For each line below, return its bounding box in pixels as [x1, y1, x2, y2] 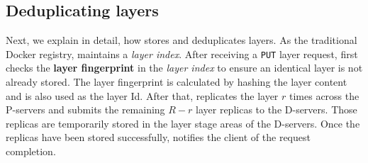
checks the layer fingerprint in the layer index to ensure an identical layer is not [6, 60, 363, 75]
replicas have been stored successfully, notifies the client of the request [6, 130, 311, 145]
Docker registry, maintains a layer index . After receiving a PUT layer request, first [6, 46, 358, 61]
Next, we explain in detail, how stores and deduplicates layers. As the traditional [6, 33, 357, 47]
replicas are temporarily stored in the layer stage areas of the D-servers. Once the [6, 116, 360, 130]
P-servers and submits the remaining [6, 102, 165, 117]
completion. [6, 144, 56, 159]
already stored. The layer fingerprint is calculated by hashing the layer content [6, 74, 347, 89]
